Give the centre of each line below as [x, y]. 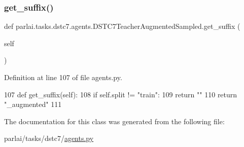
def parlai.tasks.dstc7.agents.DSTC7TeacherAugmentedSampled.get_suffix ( [122, 26]
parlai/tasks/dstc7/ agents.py [49, 138]
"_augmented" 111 [33, 104]
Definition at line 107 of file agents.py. [63, 77]
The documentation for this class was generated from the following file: [114, 121]
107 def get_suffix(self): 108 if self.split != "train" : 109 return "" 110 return [121, 94]
